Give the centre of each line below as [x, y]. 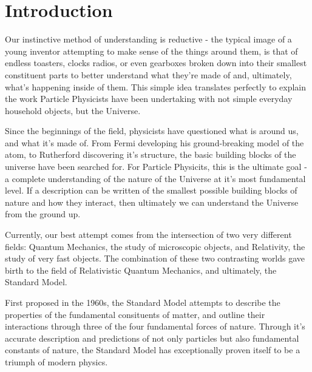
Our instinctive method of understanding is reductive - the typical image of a [148, 39]
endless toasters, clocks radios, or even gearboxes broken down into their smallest [156, 63]
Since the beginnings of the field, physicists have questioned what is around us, [152, 131]
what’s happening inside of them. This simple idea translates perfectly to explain [156, 86]
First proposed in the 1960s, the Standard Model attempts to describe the [143, 302]
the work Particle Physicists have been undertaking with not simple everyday [149, 99]
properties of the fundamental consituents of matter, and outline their [135, 314]
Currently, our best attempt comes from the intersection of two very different [148, 235]
